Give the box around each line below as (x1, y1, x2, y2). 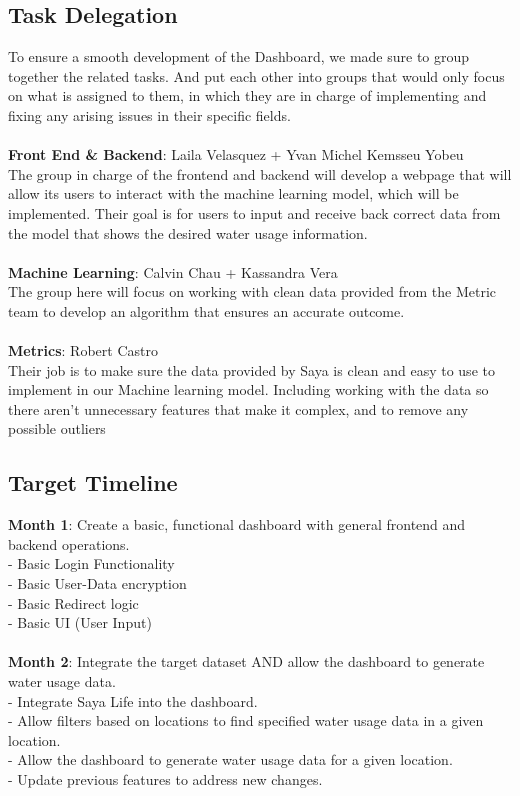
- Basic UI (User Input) (8, 612, 152, 633)
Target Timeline (8, 467, 178, 498)
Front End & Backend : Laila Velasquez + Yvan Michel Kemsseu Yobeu (8, 144, 464, 165)
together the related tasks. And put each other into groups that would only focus (8, 65, 505, 86)
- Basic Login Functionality (8, 553, 175, 574)
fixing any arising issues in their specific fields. (8, 104, 291, 125)
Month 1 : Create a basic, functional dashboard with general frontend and (8, 514, 466, 535)
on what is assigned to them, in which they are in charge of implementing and (8, 85, 487, 106)
